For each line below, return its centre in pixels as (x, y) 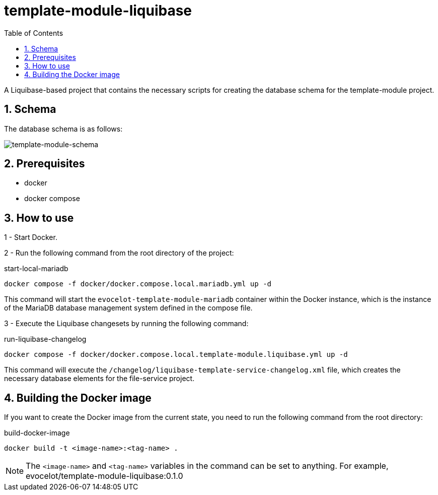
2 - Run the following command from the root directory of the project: (119, 253)
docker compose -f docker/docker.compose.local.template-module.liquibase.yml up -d (176, 355)
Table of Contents (34, 33)
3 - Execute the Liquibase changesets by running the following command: (126, 324)
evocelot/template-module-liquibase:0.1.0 (104, 476)
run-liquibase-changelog (45, 339)
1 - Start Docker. (31, 237)
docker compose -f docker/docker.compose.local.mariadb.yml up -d (138, 284)
